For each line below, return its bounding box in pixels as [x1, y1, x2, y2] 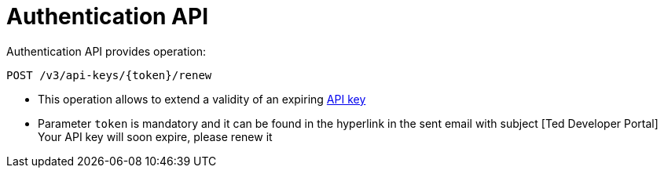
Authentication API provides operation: [6, 44, 207, 58]
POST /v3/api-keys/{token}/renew [6, 68, 212, 82]
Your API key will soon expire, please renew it [38, 129, 273, 143]
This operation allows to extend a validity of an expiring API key [38, 92, 366, 106]
